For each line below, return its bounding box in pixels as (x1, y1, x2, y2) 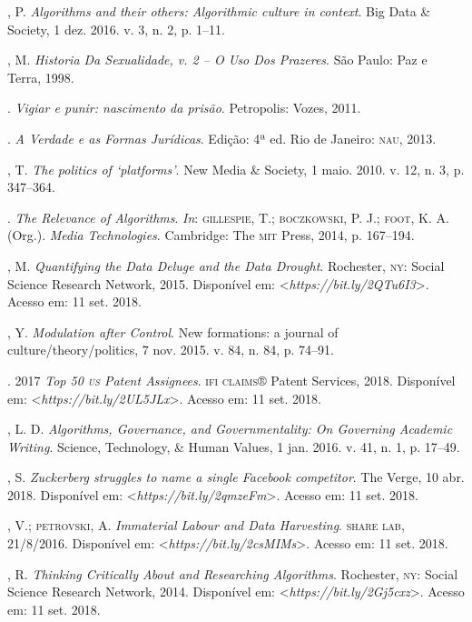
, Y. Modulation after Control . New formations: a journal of (7, 322, 339, 341)
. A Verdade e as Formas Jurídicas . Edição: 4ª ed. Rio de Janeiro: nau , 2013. (7, 128, 437, 147)
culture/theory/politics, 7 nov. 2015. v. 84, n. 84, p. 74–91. (7, 340, 334, 359)
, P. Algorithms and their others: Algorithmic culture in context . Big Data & (7, 2, 431, 20)
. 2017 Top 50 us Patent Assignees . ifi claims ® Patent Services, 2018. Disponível (7, 370, 456, 389)
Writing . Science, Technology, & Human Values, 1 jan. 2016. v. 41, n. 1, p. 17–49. (7, 436, 460, 456)
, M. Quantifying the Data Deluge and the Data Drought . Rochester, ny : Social (7, 256, 445, 275)
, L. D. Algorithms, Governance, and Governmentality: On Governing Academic (7, 419, 453, 438)
